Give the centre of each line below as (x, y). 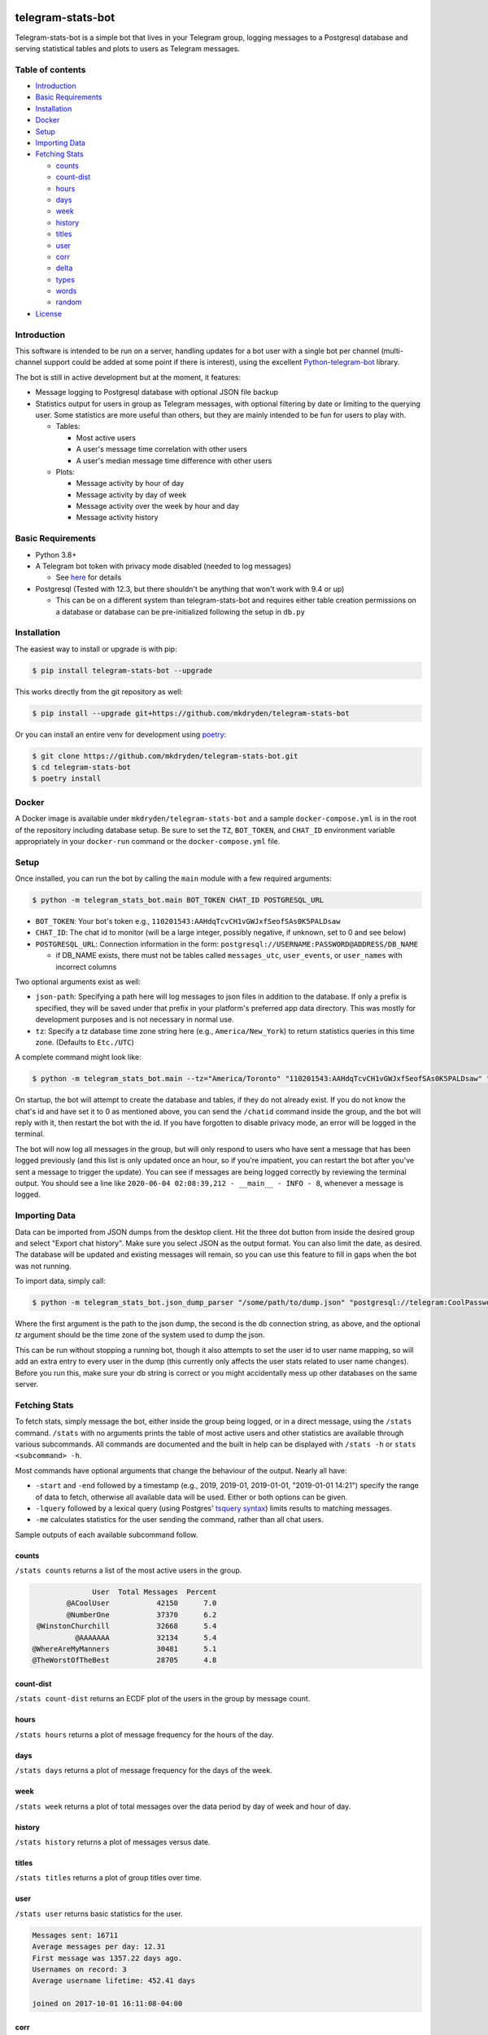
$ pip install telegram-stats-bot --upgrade (122, 670)
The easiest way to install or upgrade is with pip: (96, 649)
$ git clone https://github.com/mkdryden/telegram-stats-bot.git (165, 756)
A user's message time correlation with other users (161, 449)
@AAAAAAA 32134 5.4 (146, 1637)
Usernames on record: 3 (80, 1969)
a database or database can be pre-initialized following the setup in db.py (180, 611)
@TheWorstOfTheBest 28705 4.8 (124, 1660)
